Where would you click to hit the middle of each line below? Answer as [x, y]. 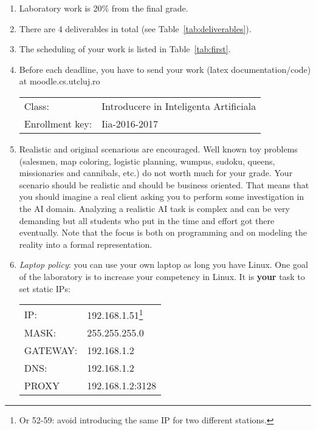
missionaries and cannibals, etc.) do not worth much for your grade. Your [156, 173]
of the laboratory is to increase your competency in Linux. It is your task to [162, 276]
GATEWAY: [51, 350]
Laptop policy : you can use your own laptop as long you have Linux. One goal [163, 264]
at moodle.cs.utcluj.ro [60, 81]
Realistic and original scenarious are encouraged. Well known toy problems [158, 148]
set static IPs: [45, 288]
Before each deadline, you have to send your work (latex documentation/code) [165, 69]
